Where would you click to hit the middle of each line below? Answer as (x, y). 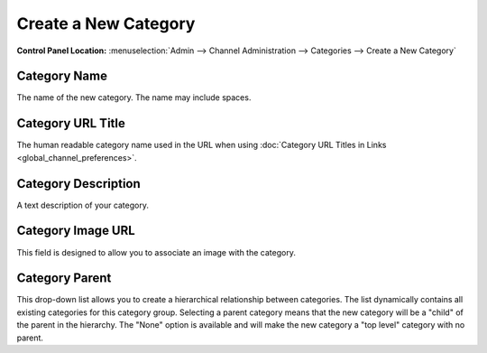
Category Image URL (76, 231)
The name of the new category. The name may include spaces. (134, 98)
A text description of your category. (83, 205)
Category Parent (64, 279)
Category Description (79, 184)
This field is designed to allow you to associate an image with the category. (156, 252)
